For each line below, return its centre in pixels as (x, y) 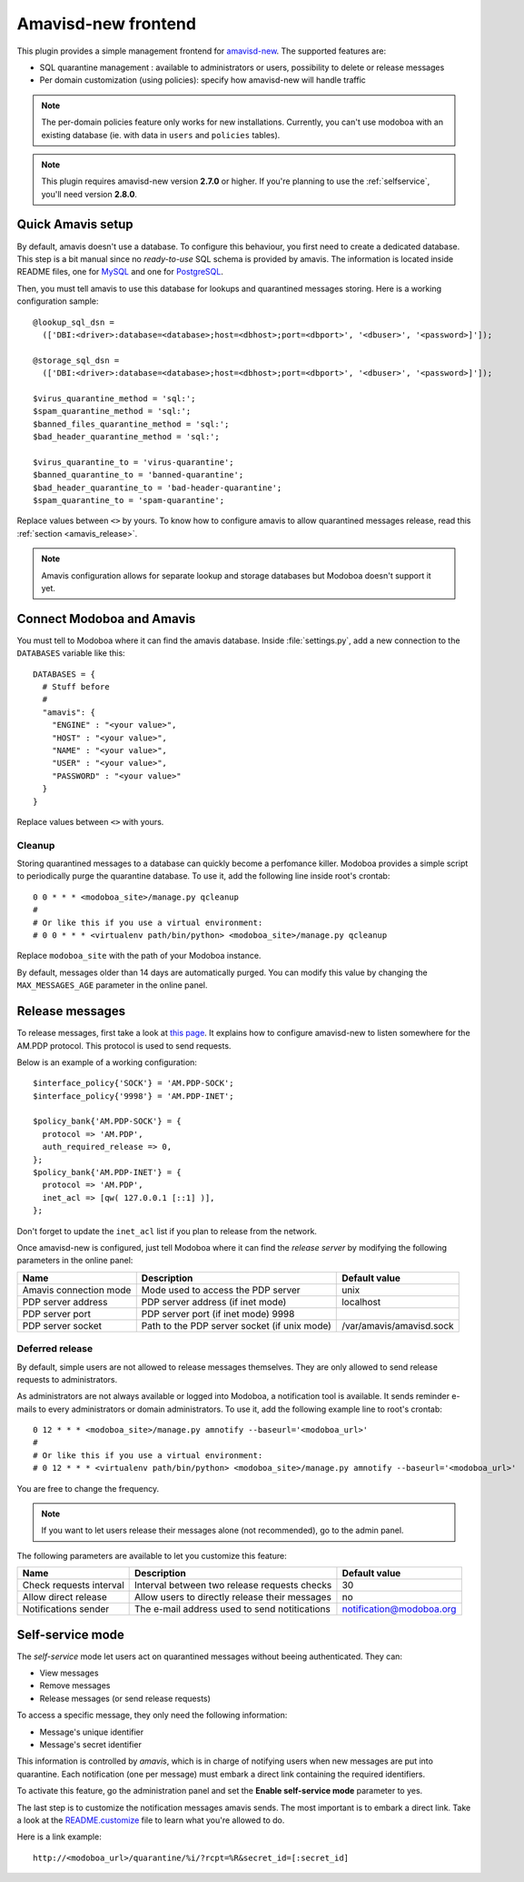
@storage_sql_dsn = (76, 360)
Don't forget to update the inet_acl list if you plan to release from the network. (167, 1231)
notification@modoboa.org (399, 1609)
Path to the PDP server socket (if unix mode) (236, 1325)
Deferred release (55, 1349)
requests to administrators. (67, 1379)
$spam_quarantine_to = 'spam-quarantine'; (129, 500)
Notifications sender (66, 1609)
